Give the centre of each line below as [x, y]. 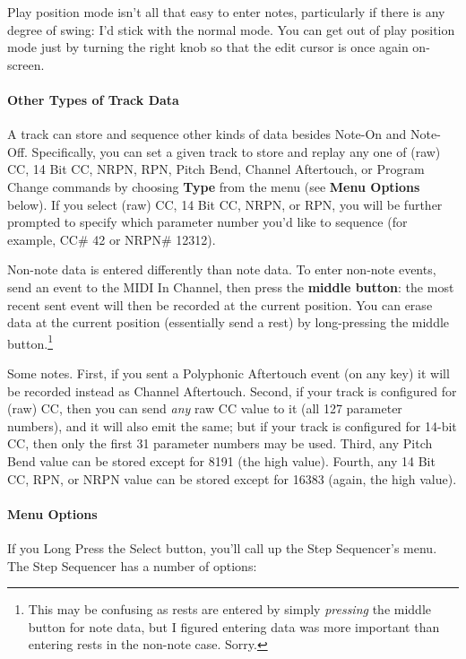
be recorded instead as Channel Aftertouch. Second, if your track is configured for [232, 390]
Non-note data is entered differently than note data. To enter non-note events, [222, 269]
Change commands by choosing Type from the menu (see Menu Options [214, 186]
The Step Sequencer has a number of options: [132, 565]
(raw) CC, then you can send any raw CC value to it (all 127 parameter [205, 408]
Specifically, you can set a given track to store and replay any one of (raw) [236, 151]
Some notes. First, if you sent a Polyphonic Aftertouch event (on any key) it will [229, 373]
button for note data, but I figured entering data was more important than [234, 626]
